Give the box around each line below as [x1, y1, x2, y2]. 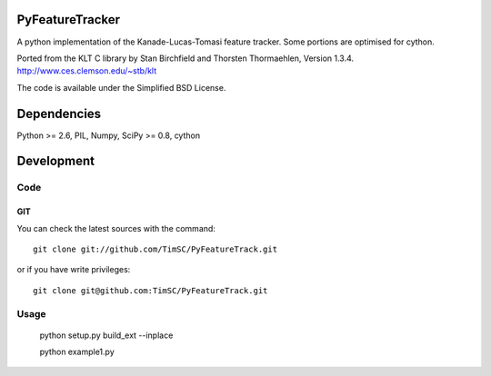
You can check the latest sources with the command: [16, 223, 215, 233]
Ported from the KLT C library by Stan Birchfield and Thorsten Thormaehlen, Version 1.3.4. [16, 53, 355, 64]
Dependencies [16, 105, 102, 122]
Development [16, 153, 95, 169]
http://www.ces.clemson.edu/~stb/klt [16, 65, 157, 76]
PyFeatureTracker [16, 12, 121, 27]
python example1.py [39, 346, 115, 358]
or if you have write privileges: [16, 264, 131, 275]
